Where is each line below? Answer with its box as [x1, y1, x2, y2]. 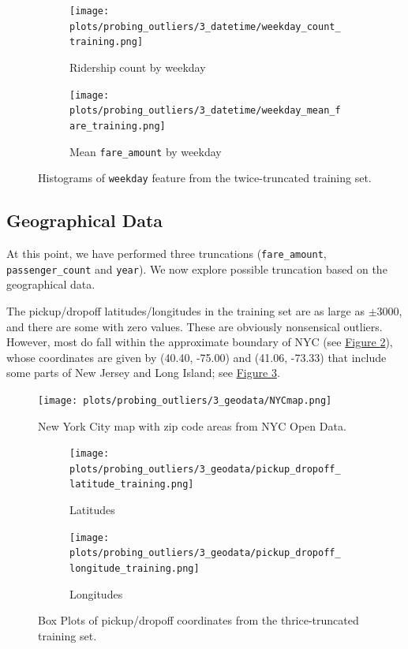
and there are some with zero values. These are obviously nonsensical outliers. [6, 318, 383, 334]
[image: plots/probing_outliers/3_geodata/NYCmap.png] [38, 394, 332, 406]
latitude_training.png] [69, 479, 194, 490]
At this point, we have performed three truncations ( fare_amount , [6, 245, 327, 262]
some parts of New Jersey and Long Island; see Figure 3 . [6, 364, 280, 381]
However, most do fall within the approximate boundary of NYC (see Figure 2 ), [6, 334, 393, 350]
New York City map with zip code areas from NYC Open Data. [38, 417, 346, 434]
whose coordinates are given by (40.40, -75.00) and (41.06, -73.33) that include [6, 349, 387, 365]
